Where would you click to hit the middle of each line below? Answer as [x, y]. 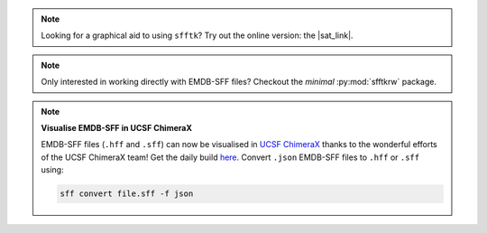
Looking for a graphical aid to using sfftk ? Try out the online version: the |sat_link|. [197, 35]
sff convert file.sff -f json [127, 194]
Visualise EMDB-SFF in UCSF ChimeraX [117, 127]
